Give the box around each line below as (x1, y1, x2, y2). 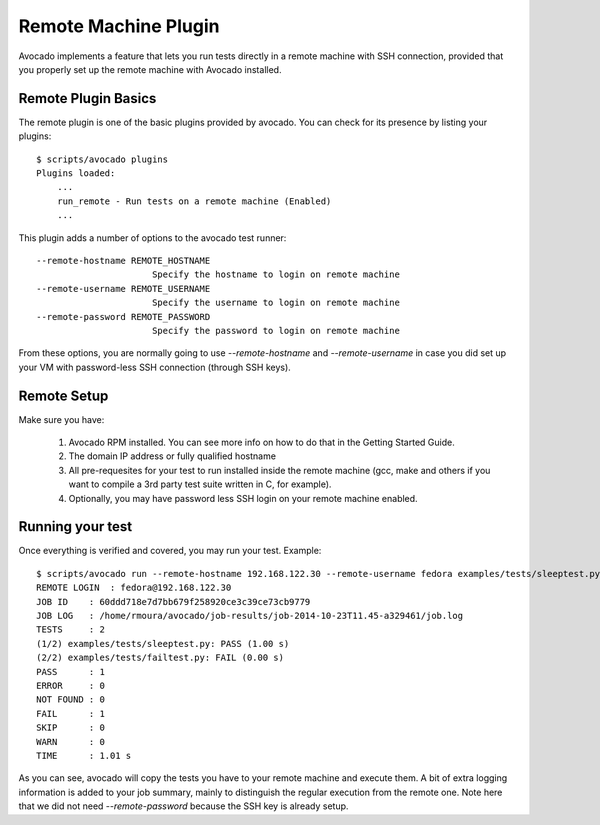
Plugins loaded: (36, 168, 116, 179)
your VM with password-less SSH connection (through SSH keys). (18, 361, 292, 373)
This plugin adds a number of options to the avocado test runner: (18, 231, 287, 244)
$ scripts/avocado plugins (36, 153, 169, 165)
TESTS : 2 (36, 624, 105, 635)
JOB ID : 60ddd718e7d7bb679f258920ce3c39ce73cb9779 (36, 596, 311, 607)
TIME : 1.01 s (36, 750, 132, 761)
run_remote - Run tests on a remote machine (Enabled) (56, 195, 332, 207)
